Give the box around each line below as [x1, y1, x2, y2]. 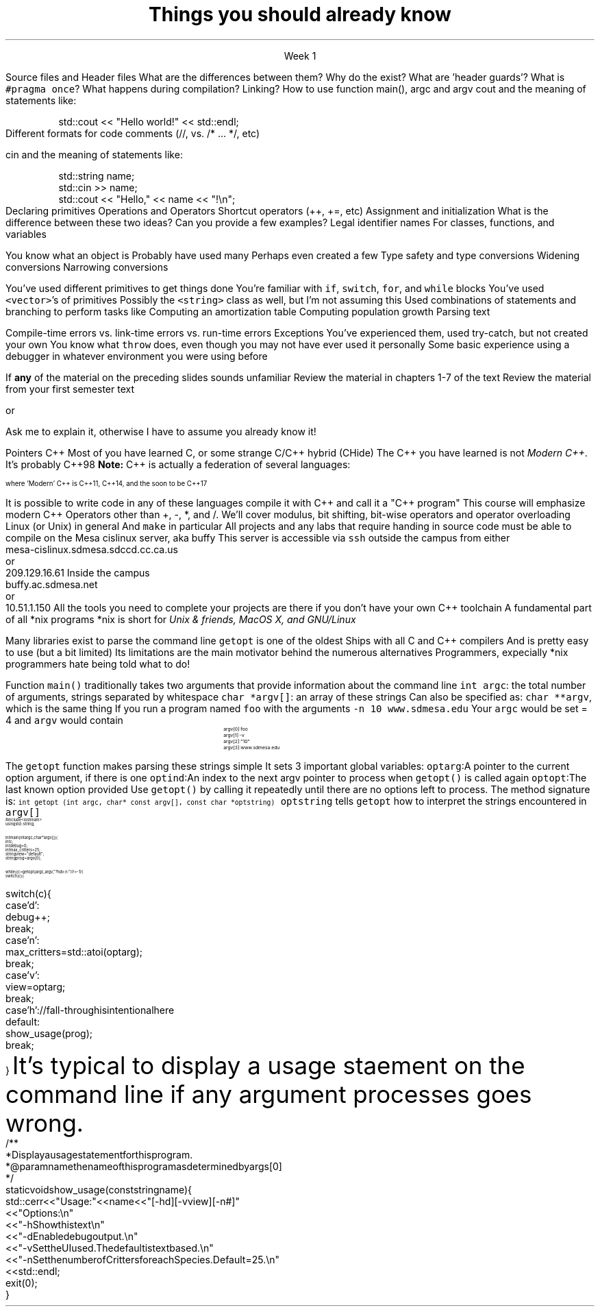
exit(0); [5, 1276, 38, 1289]
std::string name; [58, 169, 135, 182]
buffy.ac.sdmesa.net [5, 578, 98, 590]
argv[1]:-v [223, 731, 245, 738]
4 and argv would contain [5, 714, 123, 726]
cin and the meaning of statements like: [5, 148, 183, 160]
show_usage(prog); [5, 1027, 92, 1039]
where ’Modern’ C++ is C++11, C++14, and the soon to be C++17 [5, 479, 208, 487]
